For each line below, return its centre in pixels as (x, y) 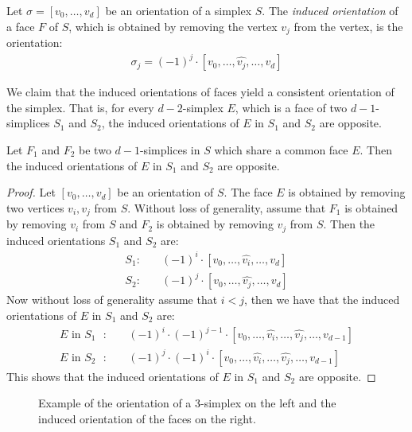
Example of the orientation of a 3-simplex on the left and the (187, 403)
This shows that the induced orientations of (113, 376)
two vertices (35, 207)
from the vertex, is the (348, 26)
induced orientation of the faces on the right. (147, 418)
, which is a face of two (291, 107)
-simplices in (170, 149)
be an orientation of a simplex (179, 10)
